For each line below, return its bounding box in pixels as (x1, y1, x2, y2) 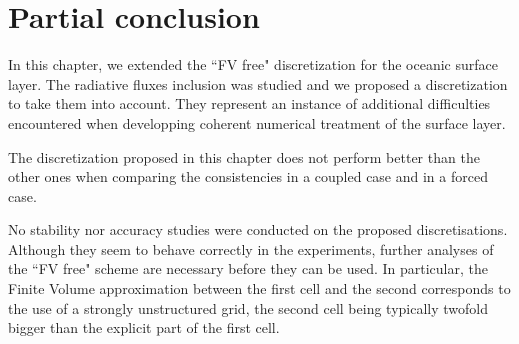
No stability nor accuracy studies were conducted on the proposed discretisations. (8, 219, 508, 240)
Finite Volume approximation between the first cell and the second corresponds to (8, 278, 511, 299)
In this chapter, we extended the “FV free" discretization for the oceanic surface (8, 54, 498, 75)
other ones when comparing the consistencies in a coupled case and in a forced (8, 166, 488, 187)
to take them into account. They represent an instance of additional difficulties (8, 93, 491, 114)
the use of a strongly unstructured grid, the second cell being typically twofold (8, 297, 488, 318)
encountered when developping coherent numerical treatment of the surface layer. (8, 112, 506, 133)
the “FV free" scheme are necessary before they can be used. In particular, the (8, 258, 488, 279)
